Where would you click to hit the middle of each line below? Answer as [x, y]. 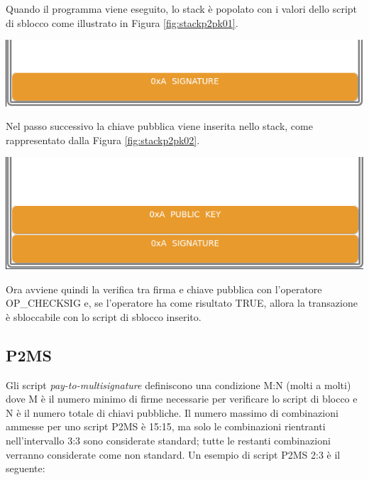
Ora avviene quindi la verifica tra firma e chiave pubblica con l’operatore [164, 289]
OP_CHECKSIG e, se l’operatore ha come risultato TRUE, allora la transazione [182, 303]
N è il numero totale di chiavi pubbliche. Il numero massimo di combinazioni [172, 412]
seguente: [26, 468]
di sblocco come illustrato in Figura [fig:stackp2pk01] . [122, 22]
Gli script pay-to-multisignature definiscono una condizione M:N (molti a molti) [178, 384]
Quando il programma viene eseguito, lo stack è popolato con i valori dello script [182, 9]
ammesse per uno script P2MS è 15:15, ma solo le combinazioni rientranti [166, 426]
